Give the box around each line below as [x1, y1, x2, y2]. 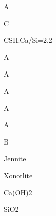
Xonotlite [4, 170, 33, 180]
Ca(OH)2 [4, 187, 32, 197]
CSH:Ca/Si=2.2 [4, 35, 52, 45]
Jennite [4, 153, 26, 164]
